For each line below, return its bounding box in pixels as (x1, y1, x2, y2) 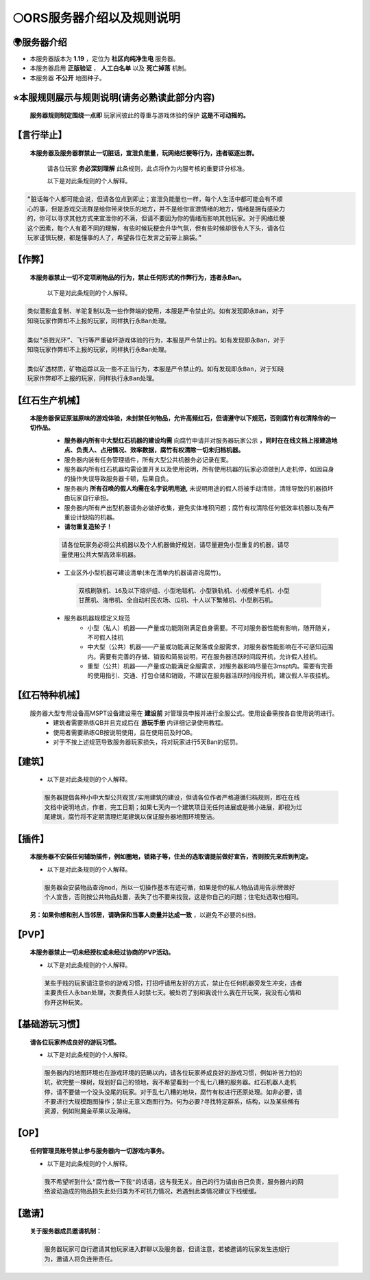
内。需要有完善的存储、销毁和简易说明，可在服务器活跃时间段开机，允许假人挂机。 (87, 652, 321, 660)
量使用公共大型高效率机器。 (61, 550, 140, 559)
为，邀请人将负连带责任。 (44, 1255, 116, 1263)
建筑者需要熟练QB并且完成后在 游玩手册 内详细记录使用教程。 (53, 719, 227, 727)
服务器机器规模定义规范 (64, 614, 130, 622)
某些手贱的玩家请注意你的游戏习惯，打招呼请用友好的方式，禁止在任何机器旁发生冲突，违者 (44, 979, 303, 987)
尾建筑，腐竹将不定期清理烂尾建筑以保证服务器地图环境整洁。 (44, 813, 219, 821)
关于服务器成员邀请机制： (29, 1227, 102, 1235)
